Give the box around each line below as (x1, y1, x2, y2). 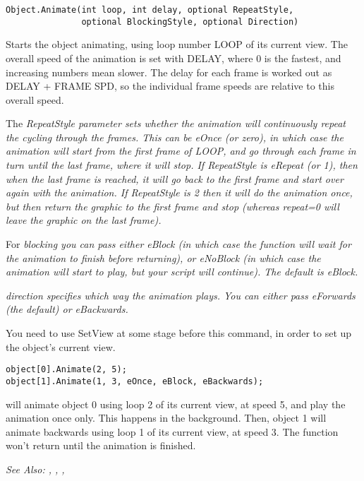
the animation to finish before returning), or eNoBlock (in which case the (6, 250, 321, 265)
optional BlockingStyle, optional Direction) (81, 16, 299, 27)
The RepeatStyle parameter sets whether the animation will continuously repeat (6, 116, 346, 131)
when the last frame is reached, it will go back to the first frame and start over (6, 171, 344, 186)
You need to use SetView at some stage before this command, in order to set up (6, 326, 352, 340)
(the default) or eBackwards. (6, 302, 128, 316)
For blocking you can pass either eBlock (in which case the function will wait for (6, 237, 351, 251)
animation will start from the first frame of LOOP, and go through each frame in (6, 143, 356, 158)
